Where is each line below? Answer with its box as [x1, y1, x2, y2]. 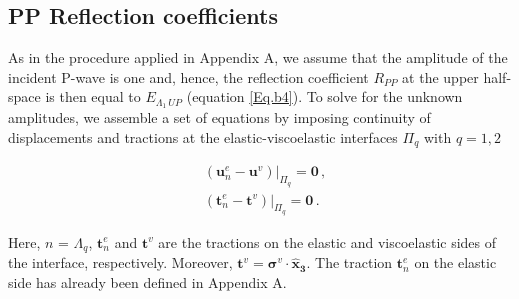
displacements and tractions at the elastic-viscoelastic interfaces [8, 126, 398, 147]
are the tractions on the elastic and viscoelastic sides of [158, 231, 497, 252]
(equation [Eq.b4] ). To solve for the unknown [186, 86, 463, 107]
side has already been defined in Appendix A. [8, 271, 287, 292]
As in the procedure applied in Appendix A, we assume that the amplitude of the [8, 47, 508, 68]
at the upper [402, 66, 479, 87]
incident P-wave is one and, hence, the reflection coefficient [8, 66, 369, 87]
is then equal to [45, 86, 141, 107]
